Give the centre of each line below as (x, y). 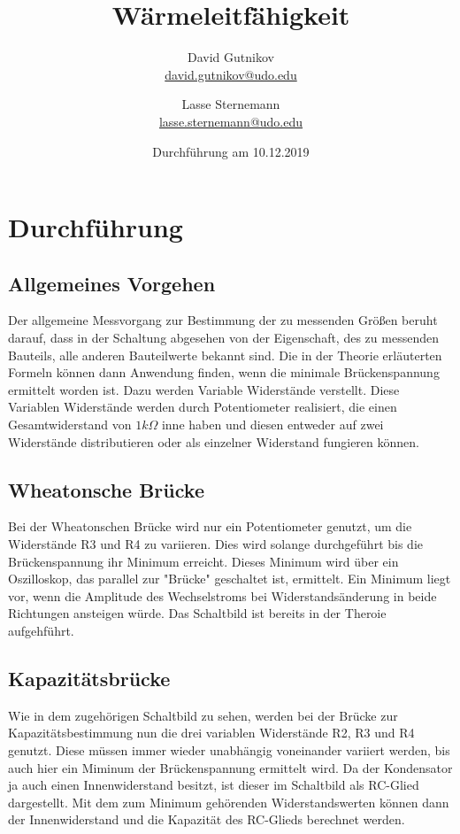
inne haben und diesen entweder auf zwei (272, 425)
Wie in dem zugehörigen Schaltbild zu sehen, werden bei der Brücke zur (203, 715)
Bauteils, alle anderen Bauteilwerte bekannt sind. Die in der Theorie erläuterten (225, 355)
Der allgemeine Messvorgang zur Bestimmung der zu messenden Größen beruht (223, 320)
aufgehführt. (41, 630)
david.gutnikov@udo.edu (231, 74)
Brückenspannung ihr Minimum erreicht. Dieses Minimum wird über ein (203, 561)
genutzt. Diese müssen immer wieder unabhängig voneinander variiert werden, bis (229, 749)
